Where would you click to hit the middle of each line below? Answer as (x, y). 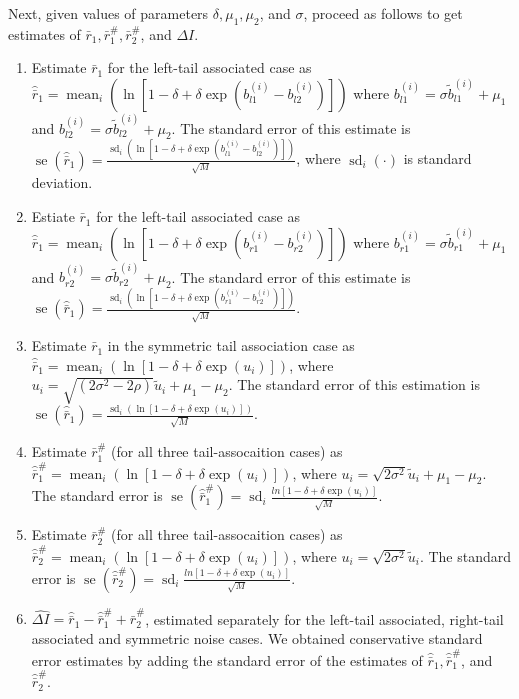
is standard (437, 158)
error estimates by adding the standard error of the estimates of (227, 659)
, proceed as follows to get (383, 13)
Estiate (53, 216)
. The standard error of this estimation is (354, 384)
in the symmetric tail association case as (231, 345)
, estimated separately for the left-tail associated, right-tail (324, 618)
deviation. (62, 182)
